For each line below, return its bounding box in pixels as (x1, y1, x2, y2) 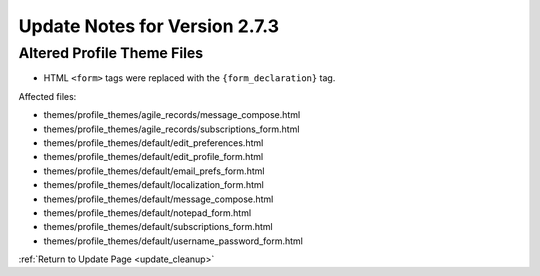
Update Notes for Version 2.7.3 (18, 15, 280, 37)
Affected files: (18, 90, 77, 102)
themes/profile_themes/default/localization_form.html (43, 179, 264, 191)
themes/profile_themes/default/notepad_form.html (43, 206, 252, 219)
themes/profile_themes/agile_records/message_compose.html (43, 109, 301, 121)
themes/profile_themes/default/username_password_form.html (43, 235, 304, 247)
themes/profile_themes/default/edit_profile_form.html (43, 151, 264, 163)
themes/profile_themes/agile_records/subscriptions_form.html (43, 123, 300, 135)
